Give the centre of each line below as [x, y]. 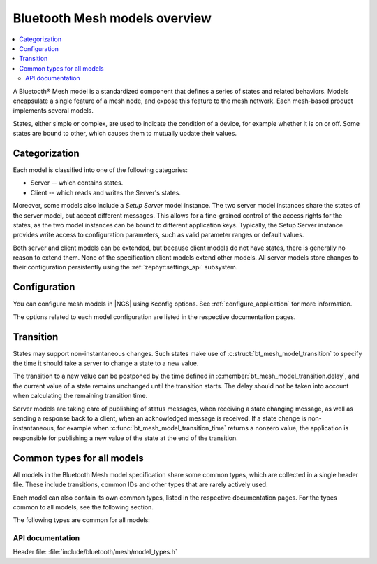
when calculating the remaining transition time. [80, 396]
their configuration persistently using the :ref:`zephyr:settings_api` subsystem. [125, 267]
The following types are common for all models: [81, 520]
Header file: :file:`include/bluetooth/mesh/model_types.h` [95, 552]
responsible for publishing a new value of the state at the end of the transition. [126, 438]
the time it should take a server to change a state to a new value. [106, 363]
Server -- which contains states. [77, 183]
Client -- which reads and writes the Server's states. [106, 192]
